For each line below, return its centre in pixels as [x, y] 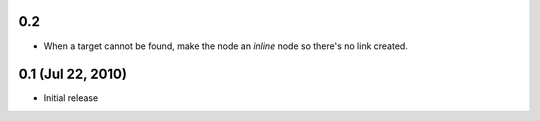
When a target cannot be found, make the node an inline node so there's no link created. [226, 46]
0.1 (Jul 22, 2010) [72, 74]
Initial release [71, 98]
